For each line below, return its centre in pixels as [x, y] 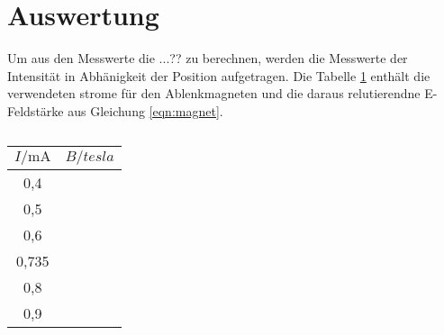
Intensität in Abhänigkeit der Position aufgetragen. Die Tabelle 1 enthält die [219, 75]
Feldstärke [36, 110]
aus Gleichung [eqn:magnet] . [145, 110]
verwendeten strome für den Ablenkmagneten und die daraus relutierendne [214, 93]
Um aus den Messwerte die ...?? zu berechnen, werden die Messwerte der [208, 58]
